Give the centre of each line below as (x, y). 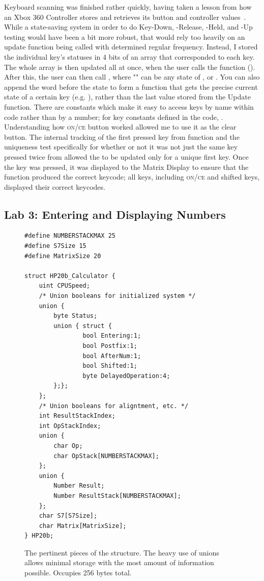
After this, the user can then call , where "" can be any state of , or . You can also (132, 77)
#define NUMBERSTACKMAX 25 (70, 236)
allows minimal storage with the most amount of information (119, 562)
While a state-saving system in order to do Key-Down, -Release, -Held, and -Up (128, 27)
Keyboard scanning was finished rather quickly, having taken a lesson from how (128, 7)
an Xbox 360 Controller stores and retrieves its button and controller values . (125, 17)
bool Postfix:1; (110, 346)
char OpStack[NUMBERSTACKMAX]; (106, 456)
